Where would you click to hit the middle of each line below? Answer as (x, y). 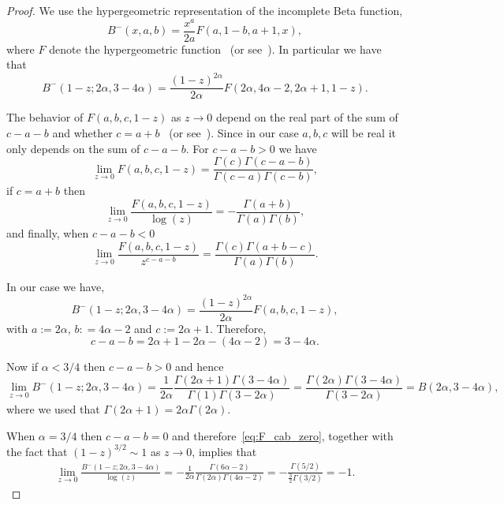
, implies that (224, 451)
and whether (82, 133)
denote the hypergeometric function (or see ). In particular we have (215, 49)
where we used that (53, 409)
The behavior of (45, 117)
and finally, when (48, 232)
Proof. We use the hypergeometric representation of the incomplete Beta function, (205, 10)
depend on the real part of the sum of (307, 117)
